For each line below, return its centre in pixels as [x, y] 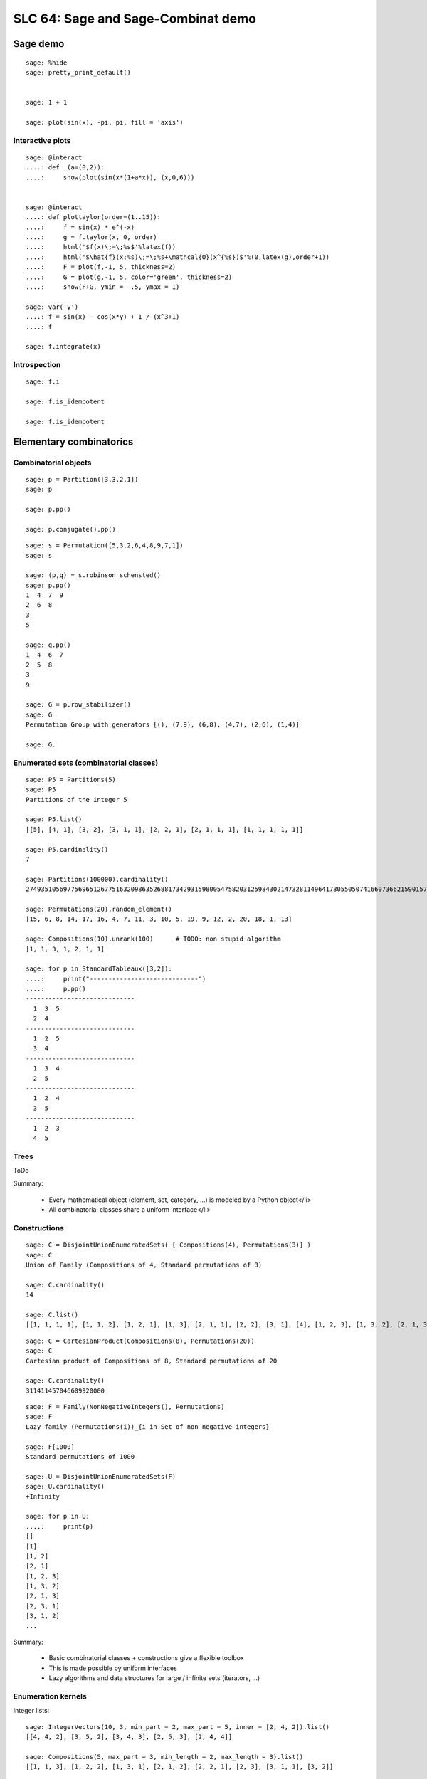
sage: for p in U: [58, 1516]
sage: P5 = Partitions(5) [71, 780]
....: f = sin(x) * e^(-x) [80, 227]
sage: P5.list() [54, 819]
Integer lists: [31, 1711]
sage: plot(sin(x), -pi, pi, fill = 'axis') [105, 122]
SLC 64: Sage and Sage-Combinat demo [135, 19]
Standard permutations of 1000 [80, 1457]
